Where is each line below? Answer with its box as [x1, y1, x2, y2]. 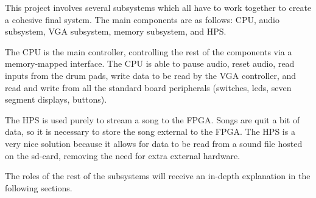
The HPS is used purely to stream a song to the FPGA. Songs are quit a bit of [5, 113, 300, 126]
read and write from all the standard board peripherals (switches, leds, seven [5, 81, 292, 94]
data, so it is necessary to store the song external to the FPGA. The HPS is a [5, 125, 295, 138]
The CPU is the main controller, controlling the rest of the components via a [5, 45, 292, 58]
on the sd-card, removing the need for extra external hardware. [5, 149, 241, 162]
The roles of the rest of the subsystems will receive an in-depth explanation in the [5, 169, 311, 182]
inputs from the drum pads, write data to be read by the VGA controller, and [5, 69, 297, 81]
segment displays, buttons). [5, 93, 107, 106]
